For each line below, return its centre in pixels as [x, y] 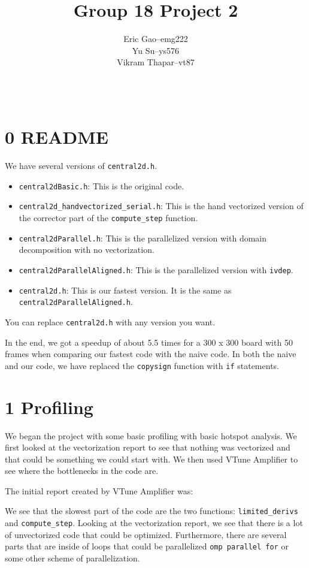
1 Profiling [49, 407]
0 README [57, 137]
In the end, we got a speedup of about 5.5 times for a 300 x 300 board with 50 [149, 342]
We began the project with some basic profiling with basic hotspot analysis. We [151, 435]
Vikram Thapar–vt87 [156, 62]
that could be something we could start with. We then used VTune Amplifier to [152, 459]
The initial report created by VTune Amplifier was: [99, 490]
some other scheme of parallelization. [72, 558]
